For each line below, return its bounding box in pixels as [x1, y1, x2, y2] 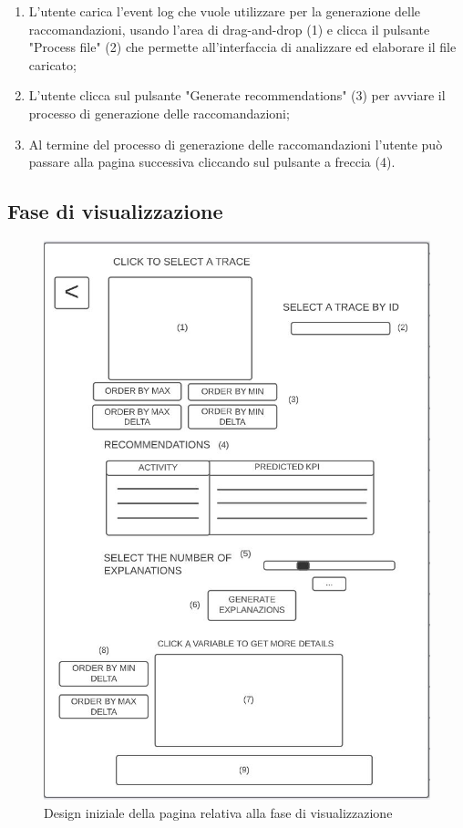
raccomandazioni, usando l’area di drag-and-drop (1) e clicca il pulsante [28, 19, 430, 38]
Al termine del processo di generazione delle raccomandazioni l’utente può [28, 134, 443, 153]
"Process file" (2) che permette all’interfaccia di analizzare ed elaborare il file [28, 37, 457, 57]
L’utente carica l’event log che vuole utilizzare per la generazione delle [28, 2, 421, 20]
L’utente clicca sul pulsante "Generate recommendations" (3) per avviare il [28, 86, 446, 105]
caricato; [28, 55, 77, 74]
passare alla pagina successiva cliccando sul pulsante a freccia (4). [28, 152, 396, 171]
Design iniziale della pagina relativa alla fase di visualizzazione [44, 802, 393, 822]
